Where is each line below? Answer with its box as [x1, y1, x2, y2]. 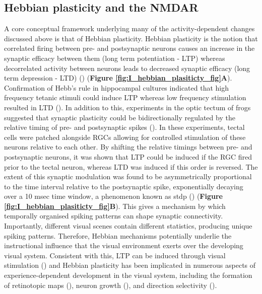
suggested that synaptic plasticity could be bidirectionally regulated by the [4, 112, 235, 122]
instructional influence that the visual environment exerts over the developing [4, 240, 243, 251]
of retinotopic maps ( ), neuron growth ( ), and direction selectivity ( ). [4, 279, 217, 290]
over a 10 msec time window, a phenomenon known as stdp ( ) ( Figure [4, 191, 223, 201]
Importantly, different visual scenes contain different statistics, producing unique [4, 220, 252, 231]
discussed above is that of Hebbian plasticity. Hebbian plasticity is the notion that [4, 33, 258, 43]
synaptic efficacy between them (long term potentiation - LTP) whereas [4, 52, 225, 63]
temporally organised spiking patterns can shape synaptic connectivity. [4, 210, 223, 221]
